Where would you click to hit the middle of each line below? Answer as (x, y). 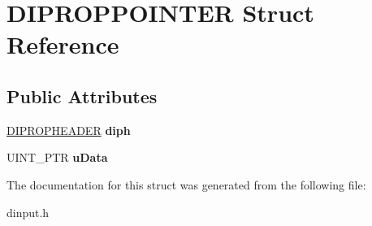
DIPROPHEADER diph (69, 130)
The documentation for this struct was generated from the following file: (186, 184)
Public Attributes (82, 96)
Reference (63, 44)
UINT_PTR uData (57, 157)
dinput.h (28, 212)
